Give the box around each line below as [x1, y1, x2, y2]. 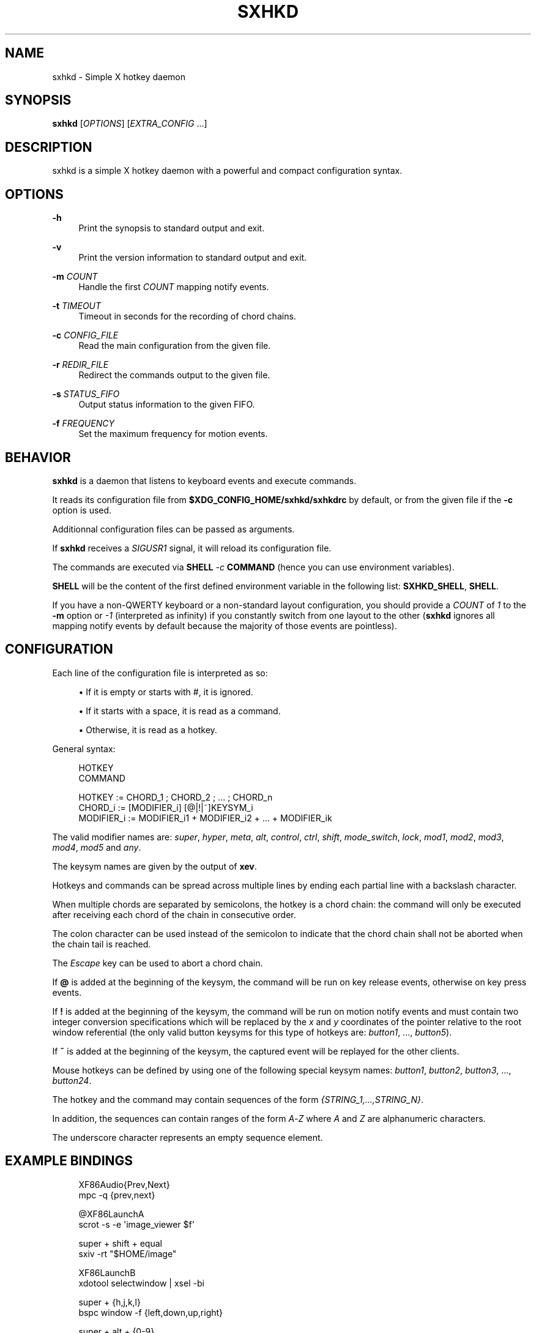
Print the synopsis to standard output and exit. [78, 223, 265, 234]
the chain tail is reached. [52, 938, 151, 949]
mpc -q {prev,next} [78, 1189, 155, 1200]
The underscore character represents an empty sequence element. [52, 1132, 323, 1143]
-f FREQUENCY [52, 418, 114, 429]
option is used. [52, 504, 112, 515]
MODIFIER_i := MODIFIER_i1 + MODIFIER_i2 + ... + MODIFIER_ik [78, 812, 332, 823]
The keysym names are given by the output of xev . [52, 861, 257, 872]
